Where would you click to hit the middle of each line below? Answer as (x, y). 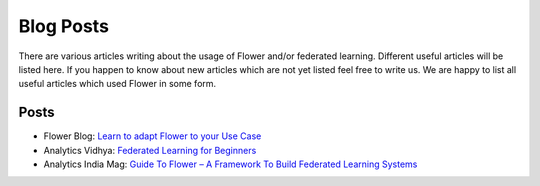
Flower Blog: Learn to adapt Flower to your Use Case (152, 136)
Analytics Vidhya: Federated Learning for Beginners (150, 150)
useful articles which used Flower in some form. (117, 84)
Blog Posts (64, 26)
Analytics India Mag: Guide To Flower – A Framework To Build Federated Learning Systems (230, 164)
